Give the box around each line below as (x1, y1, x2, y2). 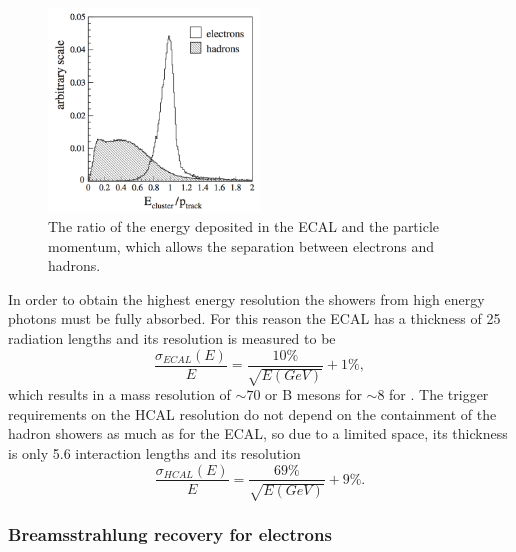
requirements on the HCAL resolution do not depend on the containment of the (8, 403, 497, 424)
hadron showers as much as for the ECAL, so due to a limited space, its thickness (8, 423, 508, 444)
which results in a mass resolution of (8, 384, 231, 405)
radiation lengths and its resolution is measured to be (8, 328, 336, 349)
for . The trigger (389, 384, 489, 405)
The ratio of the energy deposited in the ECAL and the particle (48, 216, 440, 237)
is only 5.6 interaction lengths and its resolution (8, 442, 301, 463)
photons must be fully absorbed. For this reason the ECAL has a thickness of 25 (8, 308, 501, 329)
